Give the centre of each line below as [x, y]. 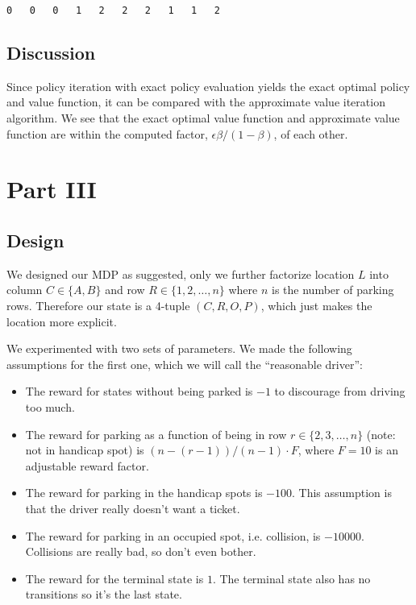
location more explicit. [62, 321]
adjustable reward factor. [87, 465]
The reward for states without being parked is [139, 391]
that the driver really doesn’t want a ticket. [133, 508]
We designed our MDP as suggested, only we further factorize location [181, 273]
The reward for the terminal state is [114, 578]
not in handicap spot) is [85, 450]
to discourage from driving [340, 391]
